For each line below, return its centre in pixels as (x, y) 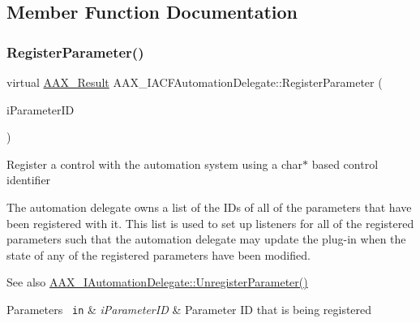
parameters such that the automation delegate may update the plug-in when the (206, 239)
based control (345, 164)
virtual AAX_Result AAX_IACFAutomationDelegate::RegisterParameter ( (195, 82)
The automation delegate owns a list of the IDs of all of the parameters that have (209, 207)
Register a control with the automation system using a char (154, 164)
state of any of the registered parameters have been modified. (159, 254)
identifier (29, 180)
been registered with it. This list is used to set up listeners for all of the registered (210, 223)
